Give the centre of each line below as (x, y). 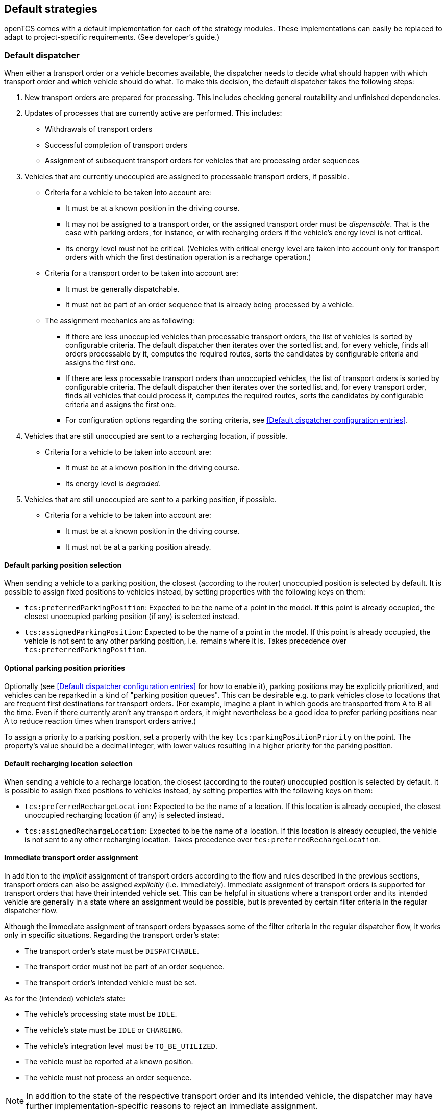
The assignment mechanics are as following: (120, 321)
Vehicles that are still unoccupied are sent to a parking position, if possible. (151, 500)
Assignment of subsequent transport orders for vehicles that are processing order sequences (202, 161)
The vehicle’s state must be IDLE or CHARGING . (104, 1030)
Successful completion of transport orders (116, 145)
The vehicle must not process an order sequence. (108, 1078)
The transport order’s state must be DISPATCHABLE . (112, 951)
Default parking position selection (63, 565)
